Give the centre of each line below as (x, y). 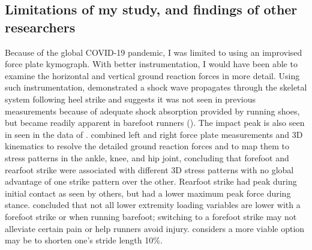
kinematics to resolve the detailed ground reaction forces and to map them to (147, 146)
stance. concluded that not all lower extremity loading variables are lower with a (153, 205)
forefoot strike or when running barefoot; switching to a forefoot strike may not (151, 216)
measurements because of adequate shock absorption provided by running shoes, (152, 111)
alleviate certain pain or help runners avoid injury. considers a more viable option (155, 228)
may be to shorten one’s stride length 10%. (84, 240)
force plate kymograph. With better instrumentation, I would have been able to (151, 64)
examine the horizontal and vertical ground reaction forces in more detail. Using (152, 75)
